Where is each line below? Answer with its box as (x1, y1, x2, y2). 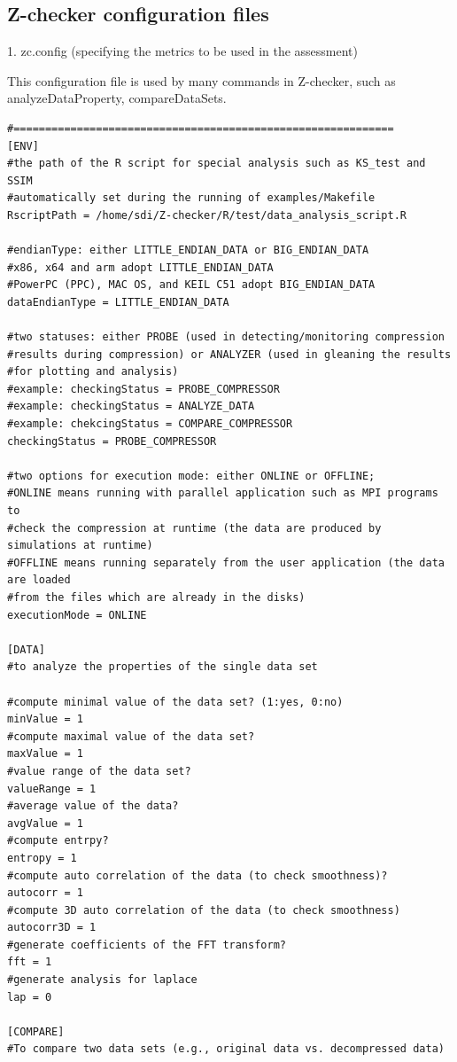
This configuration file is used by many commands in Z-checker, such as (7, 71, 396, 90)
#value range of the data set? (7, 764, 191, 777)
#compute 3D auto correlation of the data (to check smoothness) (7, 903, 400, 917)
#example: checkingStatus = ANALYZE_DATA (7, 400, 255, 413)
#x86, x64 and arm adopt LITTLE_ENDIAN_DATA (7, 261, 274, 274)
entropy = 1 (7, 851, 77, 864)
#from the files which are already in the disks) (7, 591, 306, 605)
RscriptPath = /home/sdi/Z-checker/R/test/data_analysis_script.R (7, 208, 407, 222)
